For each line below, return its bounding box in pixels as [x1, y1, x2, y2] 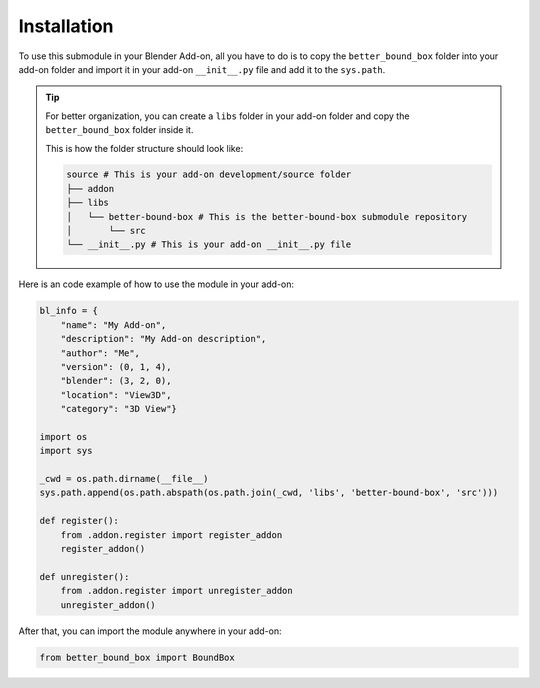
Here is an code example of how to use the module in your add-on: [18, 278, 295, 290]
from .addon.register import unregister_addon [60, 585, 294, 597]
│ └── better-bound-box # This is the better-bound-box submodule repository [66, 211, 468, 222]
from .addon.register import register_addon [60, 529, 283, 540]
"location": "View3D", [60, 389, 172, 400]
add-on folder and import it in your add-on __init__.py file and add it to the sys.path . [18, 63, 386, 75]
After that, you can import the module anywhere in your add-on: [18, 625, 282, 637]
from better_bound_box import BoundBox [39, 651, 235, 663]
